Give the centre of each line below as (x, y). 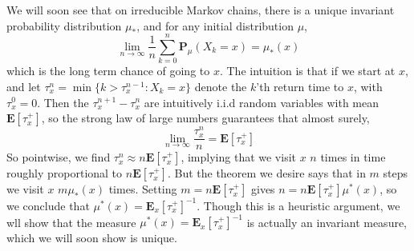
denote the (221, 86)
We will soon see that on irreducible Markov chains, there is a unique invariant (201, 10)
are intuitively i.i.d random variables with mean (262, 102)
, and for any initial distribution (215, 25)
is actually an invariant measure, (327, 222)
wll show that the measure (71, 222)
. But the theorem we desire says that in (266, 173)
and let (24, 86)
